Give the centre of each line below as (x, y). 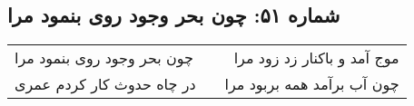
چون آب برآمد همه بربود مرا (312, 84)
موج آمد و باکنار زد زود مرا (316, 58)
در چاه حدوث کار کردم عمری (105, 84)
